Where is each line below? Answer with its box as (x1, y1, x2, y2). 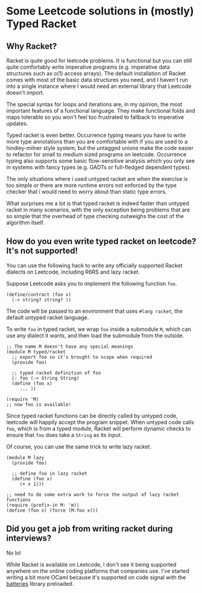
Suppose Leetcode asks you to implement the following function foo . (6, 280, 177, 287)
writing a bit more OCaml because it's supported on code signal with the (6, 574, 186, 581)
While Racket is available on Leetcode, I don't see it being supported (6, 560, 177, 568)
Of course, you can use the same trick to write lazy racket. (6, 443, 152, 450)
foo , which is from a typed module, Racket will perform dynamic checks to (6, 425, 191, 432)
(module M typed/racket (6, 348, 66, 355)
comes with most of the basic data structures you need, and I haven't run (6, 77, 189, 83)
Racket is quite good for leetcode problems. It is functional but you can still (6, 57, 192, 64)
